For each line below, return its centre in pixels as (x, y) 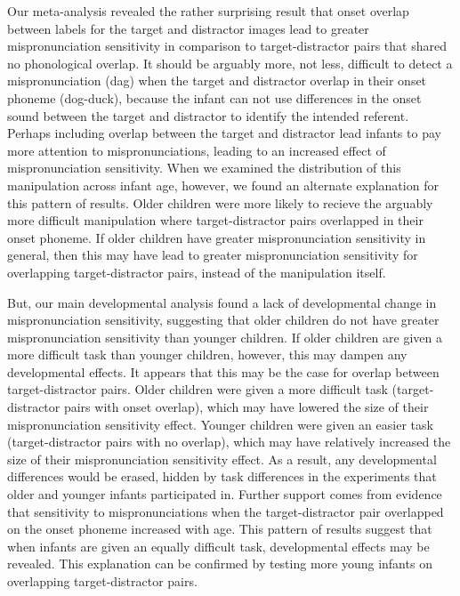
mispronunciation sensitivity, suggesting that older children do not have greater (223, 320)
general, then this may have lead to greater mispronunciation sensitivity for (213, 255)
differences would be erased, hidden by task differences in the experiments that (222, 476)
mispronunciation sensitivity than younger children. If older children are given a (225, 337)
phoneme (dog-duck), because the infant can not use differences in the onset (214, 97)
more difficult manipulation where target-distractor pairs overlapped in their (215, 220)
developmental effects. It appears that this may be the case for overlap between (223, 371)
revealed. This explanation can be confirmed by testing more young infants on (220, 564)
